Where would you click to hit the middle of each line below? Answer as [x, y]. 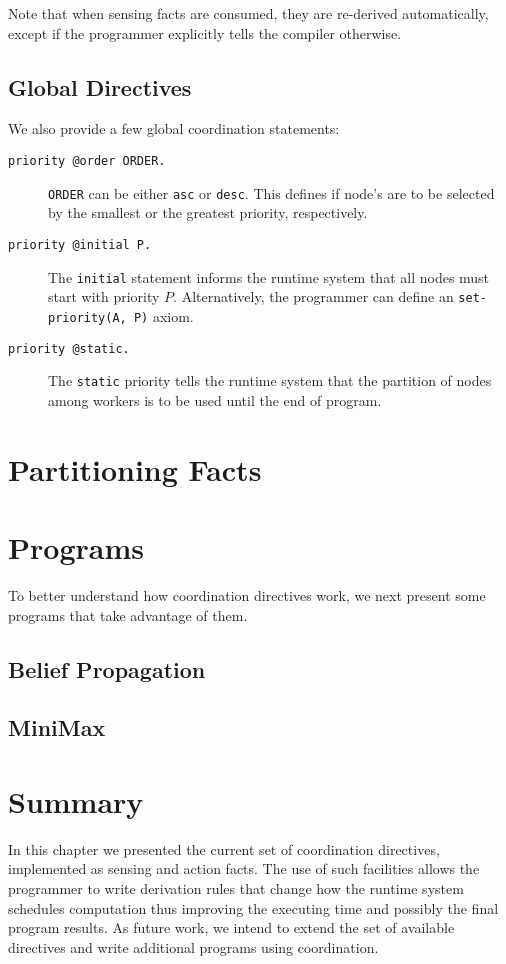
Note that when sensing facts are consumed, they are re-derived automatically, [248, 13]
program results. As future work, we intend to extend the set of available [231, 927]
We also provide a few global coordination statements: [174, 128]
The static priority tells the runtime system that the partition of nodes [270, 380]
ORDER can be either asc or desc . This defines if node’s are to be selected [271, 192]
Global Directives [100, 86]
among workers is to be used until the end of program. [215, 399]
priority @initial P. [80, 244]
